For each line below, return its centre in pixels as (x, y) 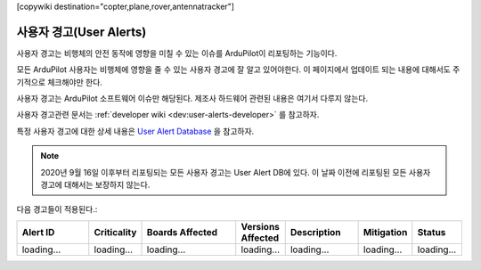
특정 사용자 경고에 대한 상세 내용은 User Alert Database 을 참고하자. (135, 131)
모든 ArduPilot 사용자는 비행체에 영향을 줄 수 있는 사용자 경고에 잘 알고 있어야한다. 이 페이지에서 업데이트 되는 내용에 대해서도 (234, 70)
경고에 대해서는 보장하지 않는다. (95, 185)
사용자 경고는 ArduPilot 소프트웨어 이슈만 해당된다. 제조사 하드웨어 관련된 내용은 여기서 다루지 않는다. (192, 99)
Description (316, 232)
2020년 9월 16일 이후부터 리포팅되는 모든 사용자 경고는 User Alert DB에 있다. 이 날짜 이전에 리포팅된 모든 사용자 (236, 172)
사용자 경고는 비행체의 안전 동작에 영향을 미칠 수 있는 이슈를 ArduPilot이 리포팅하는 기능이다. (177, 53)
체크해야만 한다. (75, 82)
